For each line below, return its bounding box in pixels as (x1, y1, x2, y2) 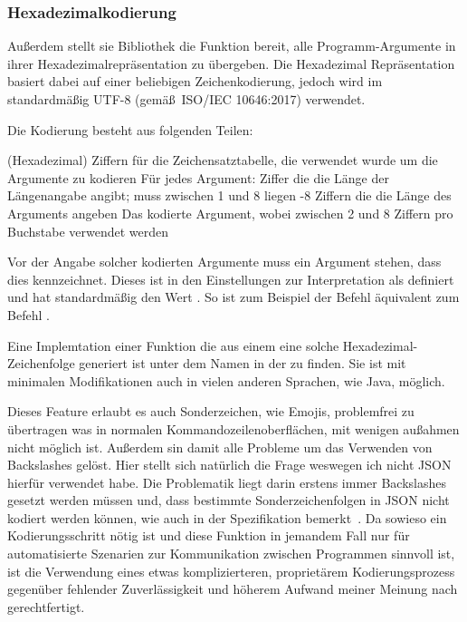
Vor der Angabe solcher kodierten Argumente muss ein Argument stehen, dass (7, 252, 442, 271)
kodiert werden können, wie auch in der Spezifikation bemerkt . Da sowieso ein (7, 508, 447, 527)
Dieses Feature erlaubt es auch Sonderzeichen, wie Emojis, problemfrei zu (7, 402, 415, 421)
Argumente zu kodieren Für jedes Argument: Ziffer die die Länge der (7, 168, 389, 187)
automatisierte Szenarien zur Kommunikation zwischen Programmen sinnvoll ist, (7, 544, 455, 563)
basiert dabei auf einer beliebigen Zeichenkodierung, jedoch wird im (7, 72, 383, 91)
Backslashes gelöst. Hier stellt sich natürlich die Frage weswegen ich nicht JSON (7, 455, 452, 474)
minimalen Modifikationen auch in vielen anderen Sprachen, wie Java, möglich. (7, 371, 445, 390)
